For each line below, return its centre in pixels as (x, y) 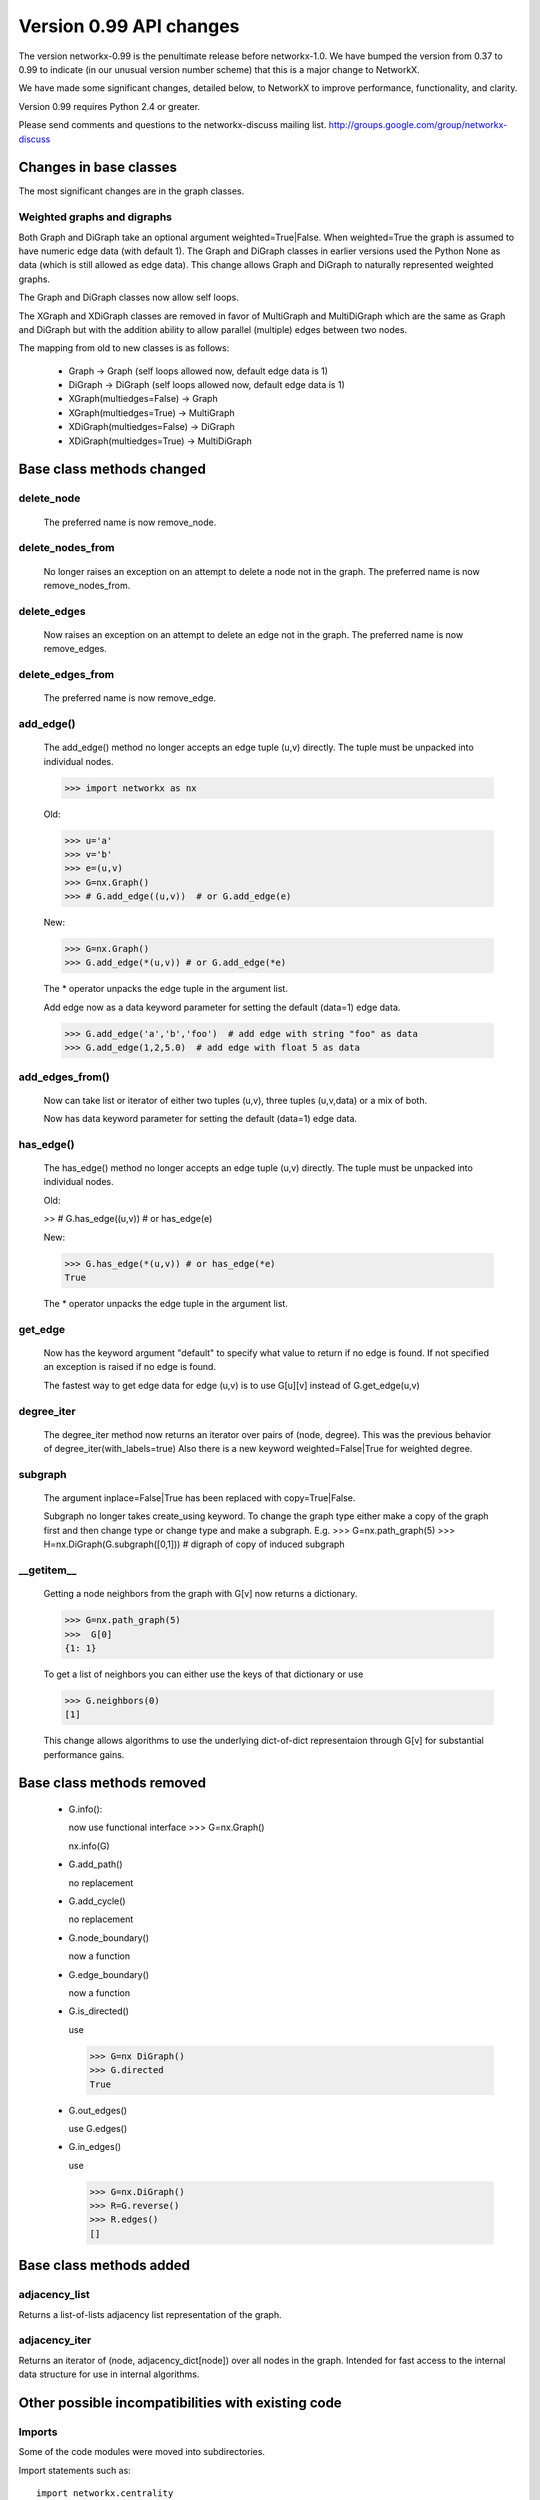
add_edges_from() (64, 1077)
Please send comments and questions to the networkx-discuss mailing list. (172, 125)
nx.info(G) (89, 1846)
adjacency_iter (55, 2340)
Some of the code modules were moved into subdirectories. (141, 2452)
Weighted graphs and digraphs (95, 217)
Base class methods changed (112, 469)
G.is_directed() (99, 2011)
